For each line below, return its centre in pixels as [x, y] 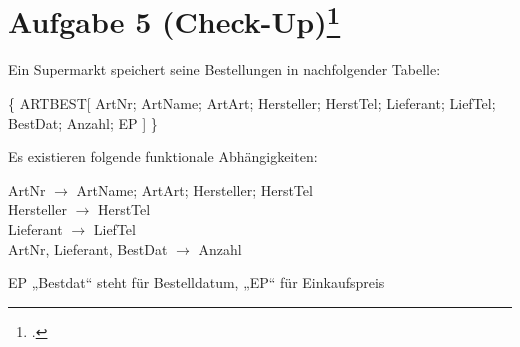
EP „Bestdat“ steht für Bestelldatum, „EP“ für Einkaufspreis [196, 282]
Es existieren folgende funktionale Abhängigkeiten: [163, 156]
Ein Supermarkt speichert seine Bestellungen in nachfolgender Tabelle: [224, 69]
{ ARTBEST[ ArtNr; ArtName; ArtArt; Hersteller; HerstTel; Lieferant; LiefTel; [252, 103]
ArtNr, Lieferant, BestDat [88, 248]
